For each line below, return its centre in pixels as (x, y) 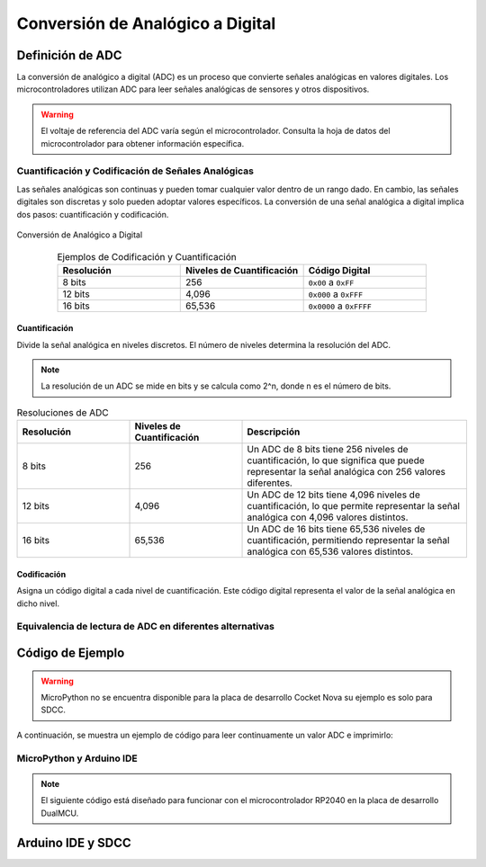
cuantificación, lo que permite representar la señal (354, 506)
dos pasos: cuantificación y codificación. (93, 214)
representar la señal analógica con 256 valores (346, 472)
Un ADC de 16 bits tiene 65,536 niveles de (336, 529)
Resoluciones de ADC (63, 413)
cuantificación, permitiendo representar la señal (348, 541)
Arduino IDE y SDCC (74, 843)
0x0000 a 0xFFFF (340, 306)
